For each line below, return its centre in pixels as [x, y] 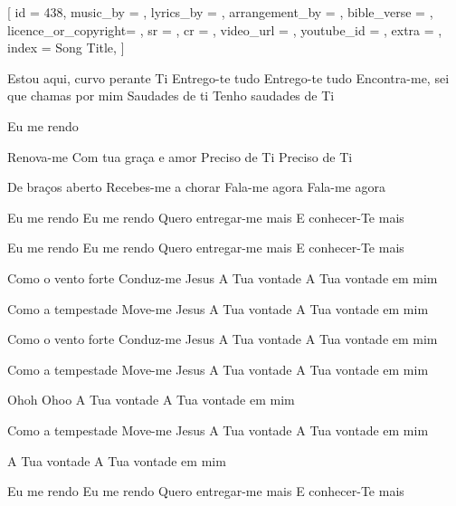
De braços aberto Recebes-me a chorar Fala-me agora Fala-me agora [196, 187]
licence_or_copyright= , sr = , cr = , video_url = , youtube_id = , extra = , [225, 29]
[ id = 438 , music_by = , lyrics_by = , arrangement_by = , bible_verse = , [220, 12]
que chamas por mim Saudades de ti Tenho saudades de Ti [171, 95]
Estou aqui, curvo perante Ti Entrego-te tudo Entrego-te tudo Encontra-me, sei [228, 77]
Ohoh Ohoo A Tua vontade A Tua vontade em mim [151, 400]
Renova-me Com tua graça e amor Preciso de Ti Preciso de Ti [180, 156]
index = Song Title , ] [66, 48]
